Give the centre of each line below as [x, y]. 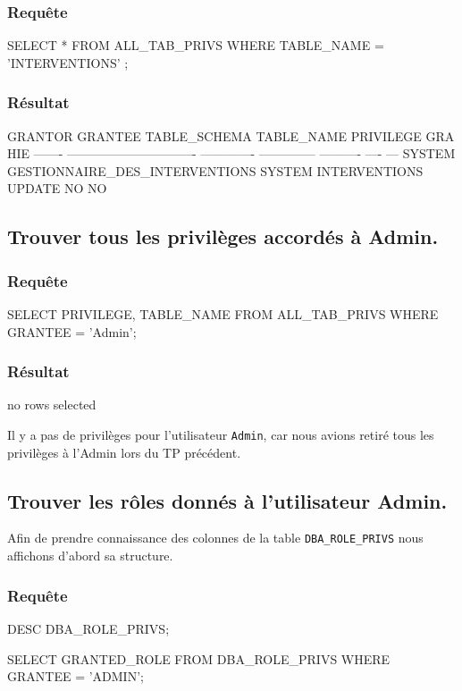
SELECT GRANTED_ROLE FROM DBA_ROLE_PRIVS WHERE [199, 658]
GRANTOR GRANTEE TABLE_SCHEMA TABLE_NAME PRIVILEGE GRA [231, 135]
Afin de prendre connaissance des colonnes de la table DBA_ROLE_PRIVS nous [215, 538]
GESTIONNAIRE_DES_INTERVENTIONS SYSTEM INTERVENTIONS [215, 170]
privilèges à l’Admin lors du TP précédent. [124, 452]
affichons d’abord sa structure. [90, 556]
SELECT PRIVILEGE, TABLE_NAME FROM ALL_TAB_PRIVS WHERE [223, 314]
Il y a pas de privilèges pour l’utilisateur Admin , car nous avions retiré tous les [221, 434]
